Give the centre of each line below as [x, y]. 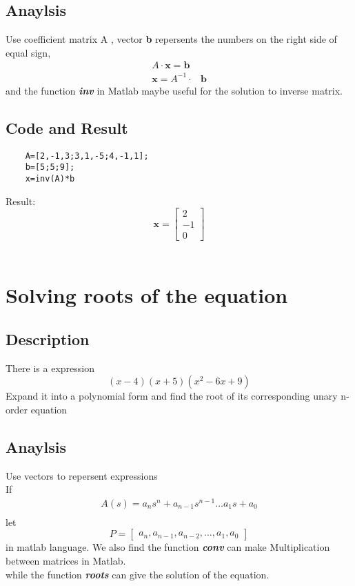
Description [48, 339]
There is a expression [50, 368]
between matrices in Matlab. [66, 561]
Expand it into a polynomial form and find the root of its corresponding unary [172, 396]
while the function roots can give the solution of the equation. [138, 574]
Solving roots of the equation [147, 295]
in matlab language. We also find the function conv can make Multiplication [168, 547]
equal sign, [28, 52]
